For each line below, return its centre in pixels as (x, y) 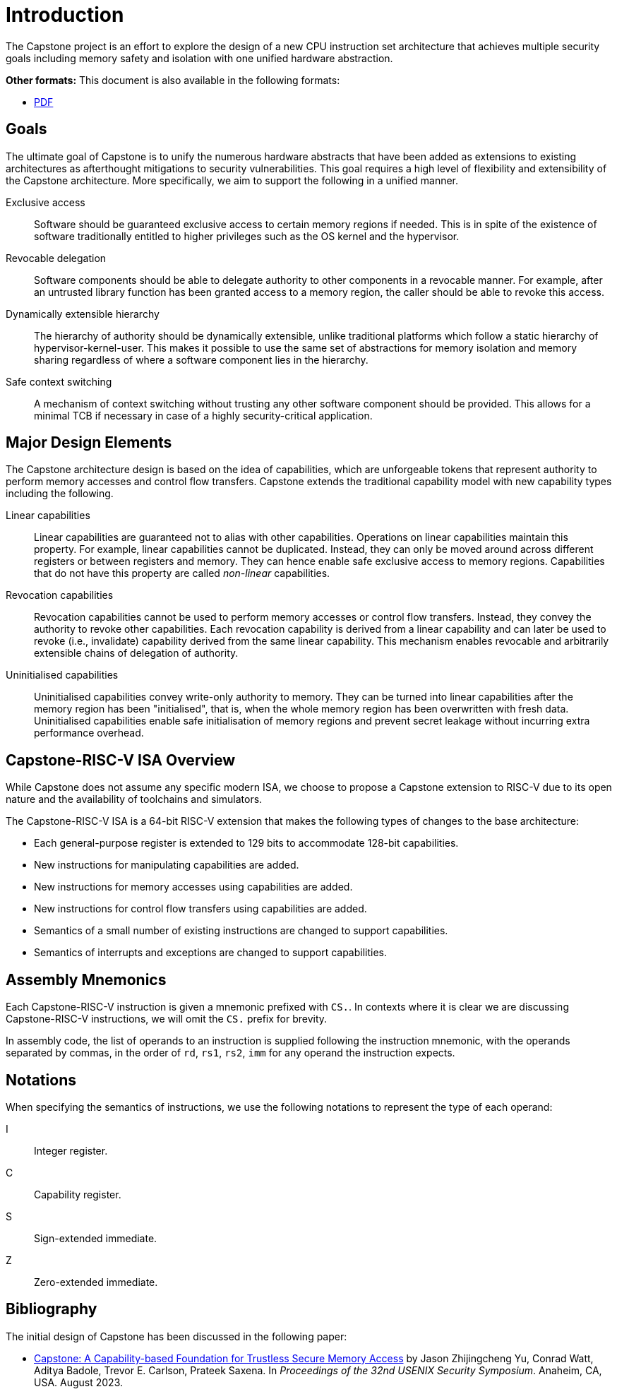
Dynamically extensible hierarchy (83, 314)
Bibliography (52, 1309)
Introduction (65, 15)
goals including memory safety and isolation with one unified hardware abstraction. (199, 58)
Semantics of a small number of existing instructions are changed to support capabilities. (241, 931)
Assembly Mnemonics (86, 979)
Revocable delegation (56, 258)
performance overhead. (89, 733)
